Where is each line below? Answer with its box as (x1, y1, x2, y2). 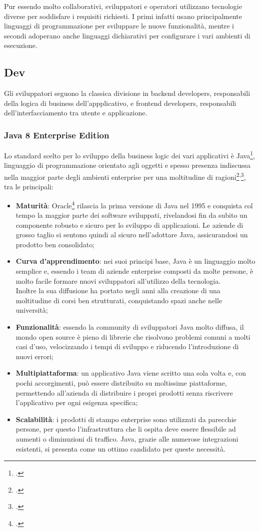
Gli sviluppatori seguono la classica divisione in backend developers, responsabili (4, 88, 250, 98)
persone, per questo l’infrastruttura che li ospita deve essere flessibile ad (15, 424, 236, 434)
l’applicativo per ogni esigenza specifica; (15, 397, 138, 408)
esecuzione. (4, 40, 37, 50)
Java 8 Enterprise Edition (4, 128, 109, 141)
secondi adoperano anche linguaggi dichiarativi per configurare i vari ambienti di (4, 30, 250, 40)
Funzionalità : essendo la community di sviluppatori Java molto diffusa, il (15, 322, 244, 332)
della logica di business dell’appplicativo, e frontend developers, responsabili (4, 97, 236, 108)
